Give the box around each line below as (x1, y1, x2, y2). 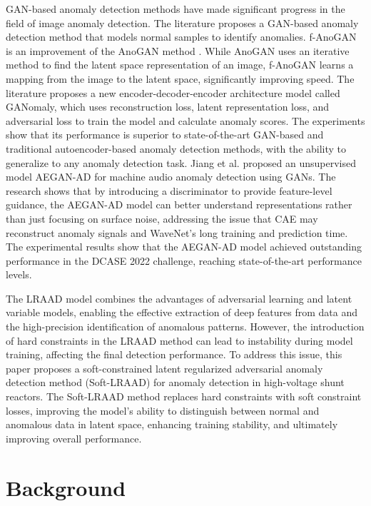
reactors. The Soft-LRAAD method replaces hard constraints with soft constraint (6, 389, 362, 404)
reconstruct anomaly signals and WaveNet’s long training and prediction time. (6, 225, 348, 240)
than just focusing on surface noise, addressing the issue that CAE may (6, 211, 318, 226)
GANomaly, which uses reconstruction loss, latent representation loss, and (6, 99, 330, 114)
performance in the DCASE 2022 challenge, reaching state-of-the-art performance (6, 253, 362, 268)
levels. (6, 267, 32, 282)
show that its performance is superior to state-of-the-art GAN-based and (6, 127, 324, 142)
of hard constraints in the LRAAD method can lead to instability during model (6, 333, 353, 348)
